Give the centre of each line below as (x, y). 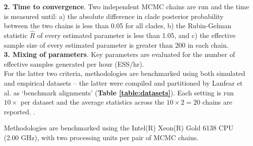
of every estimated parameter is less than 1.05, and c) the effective (136, 35)
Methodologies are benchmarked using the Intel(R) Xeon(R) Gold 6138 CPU (119, 128)
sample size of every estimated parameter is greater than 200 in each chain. (116, 45)
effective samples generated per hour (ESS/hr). (74, 64)
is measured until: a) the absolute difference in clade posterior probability (114, 16)
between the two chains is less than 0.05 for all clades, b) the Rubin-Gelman (118, 26)
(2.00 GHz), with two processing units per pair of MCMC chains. (101, 137)
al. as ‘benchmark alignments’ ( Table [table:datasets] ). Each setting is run (119, 92)
